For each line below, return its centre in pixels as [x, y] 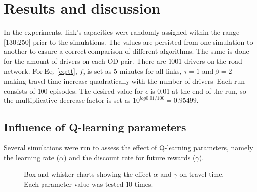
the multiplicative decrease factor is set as [67, 100]
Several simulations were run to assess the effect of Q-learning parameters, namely [128, 147]
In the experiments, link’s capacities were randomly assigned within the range [122, 32]
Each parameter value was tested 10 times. [88, 183]
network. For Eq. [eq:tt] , [41, 71]
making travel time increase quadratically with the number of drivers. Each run [125, 80]
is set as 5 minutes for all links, [134, 71]
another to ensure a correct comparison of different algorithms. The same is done [127, 51]
